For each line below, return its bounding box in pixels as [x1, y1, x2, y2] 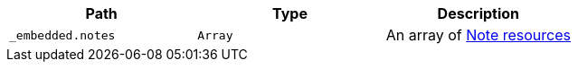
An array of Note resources [385, 26, 571, 44]
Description [437, 4, 520, 22]
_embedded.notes [9, 28, 116, 42]
